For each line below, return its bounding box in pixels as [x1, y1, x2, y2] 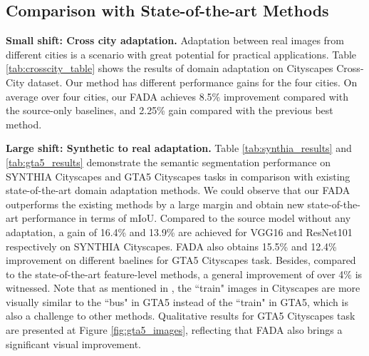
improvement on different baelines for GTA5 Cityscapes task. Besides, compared [6, 253, 356, 268]
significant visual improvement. [6, 336, 141, 351]
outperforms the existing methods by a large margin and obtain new [6, 196, 304, 211]
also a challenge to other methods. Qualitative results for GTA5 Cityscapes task [6, 308, 355, 323]
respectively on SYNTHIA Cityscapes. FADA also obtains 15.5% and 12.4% [6, 238, 337, 253]
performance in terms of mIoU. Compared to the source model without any [21, 210, 351, 225]
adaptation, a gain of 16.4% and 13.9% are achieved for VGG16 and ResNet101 [6, 224, 353, 239]
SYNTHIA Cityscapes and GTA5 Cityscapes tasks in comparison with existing [6, 168, 350, 183]
